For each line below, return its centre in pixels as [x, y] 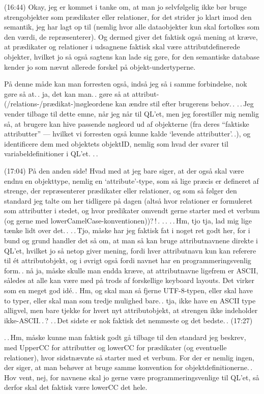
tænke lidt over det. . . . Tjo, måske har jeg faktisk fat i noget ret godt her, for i [127, 230]
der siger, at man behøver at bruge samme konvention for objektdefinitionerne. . [128, 367]
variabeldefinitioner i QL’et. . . [51, 153]
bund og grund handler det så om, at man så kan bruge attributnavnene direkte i [131, 241]
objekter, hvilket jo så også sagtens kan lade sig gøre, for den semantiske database [132, 56]
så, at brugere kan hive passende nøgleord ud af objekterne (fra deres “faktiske [127, 123]
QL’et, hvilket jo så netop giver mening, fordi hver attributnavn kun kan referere [130, 250]
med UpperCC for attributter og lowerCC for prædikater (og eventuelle [115, 347]
